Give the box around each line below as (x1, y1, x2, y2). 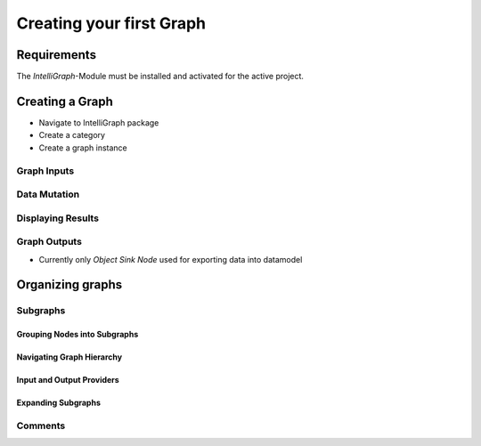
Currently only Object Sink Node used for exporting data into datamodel (38, 254, 303, 264)
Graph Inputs (16, 165, 75, 177)
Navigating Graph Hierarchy (16, 352, 123, 362)
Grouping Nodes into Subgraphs (16, 329, 139, 340)
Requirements (16, 47, 97, 62)
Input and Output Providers (16, 375, 119, 385)
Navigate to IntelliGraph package (38, 117, 159, 128)
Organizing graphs (16, 277, 123, 293)
